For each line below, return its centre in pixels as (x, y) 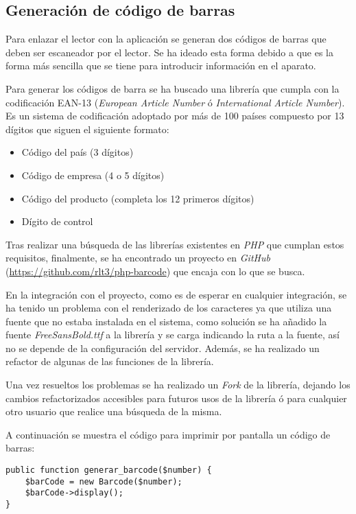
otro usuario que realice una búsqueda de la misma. (114, 411)
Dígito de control (57, 221)
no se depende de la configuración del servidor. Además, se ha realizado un (163, 348)
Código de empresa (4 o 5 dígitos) (93, 175)
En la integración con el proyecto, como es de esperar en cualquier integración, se (176, 294)
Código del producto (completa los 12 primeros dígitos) (138, 198)
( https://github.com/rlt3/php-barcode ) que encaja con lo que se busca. (155, 271)
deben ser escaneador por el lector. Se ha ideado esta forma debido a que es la (170, 52)
